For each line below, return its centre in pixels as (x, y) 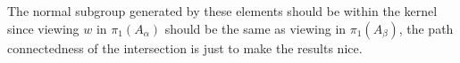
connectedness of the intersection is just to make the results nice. (185, 47)
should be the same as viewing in (255, 28)
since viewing (43, 28)
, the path (426, 28)
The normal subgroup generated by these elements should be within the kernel (222, 11)
